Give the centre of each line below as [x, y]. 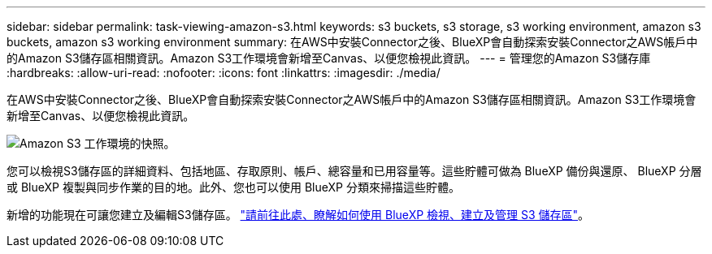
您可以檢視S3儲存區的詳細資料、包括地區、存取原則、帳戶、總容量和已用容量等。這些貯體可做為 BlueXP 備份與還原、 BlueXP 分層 [354, 171]
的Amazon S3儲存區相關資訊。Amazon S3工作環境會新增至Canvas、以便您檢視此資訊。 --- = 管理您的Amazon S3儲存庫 [329, 58]
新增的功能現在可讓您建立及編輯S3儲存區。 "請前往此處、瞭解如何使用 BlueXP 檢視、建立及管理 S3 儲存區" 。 [298, 215]
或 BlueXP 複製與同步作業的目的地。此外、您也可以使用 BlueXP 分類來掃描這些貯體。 [233, 187]
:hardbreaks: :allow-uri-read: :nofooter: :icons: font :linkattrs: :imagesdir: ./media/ [224, 73]
